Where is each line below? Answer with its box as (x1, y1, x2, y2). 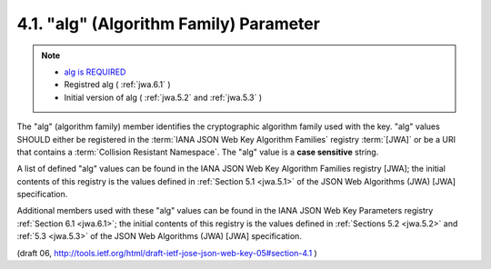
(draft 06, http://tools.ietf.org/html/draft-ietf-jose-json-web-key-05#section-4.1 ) (16, 247, 317, 258)
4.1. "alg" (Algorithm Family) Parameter (16, 14, 320, 34)
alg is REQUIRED (64, 66, 126, 77)
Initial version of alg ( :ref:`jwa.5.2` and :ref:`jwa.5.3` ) (64, 92, 263, 103)
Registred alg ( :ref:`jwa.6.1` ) (64, 79, 172, 90)
